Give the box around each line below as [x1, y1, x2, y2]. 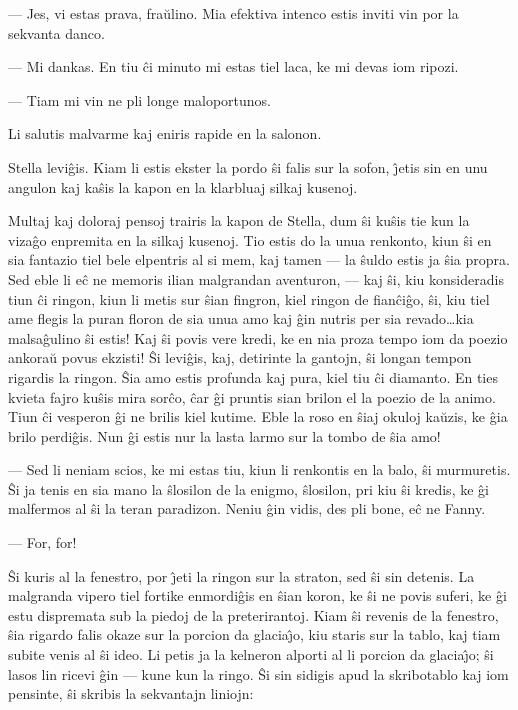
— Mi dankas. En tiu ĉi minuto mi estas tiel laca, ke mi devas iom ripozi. [8, 56, 459, 77]
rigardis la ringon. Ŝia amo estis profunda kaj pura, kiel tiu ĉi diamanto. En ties [8, 366, 498, 387]
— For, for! [8, 532, 77, 553]
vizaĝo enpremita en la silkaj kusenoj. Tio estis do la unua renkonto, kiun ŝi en [8, 229, 492, 250]
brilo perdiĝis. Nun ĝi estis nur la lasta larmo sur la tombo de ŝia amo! [8, 425, 441, 446]
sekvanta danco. [8, 22, 105, 43]
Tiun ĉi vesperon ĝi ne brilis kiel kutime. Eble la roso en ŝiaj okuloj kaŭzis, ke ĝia [8, 406, 508, 427]
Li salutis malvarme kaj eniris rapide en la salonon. [8, 123, 322, 144]
